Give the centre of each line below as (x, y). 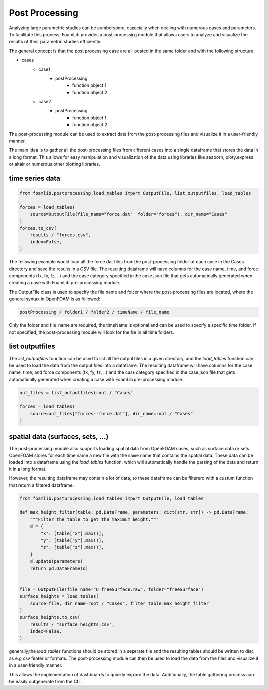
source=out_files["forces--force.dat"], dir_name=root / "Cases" (112, 413)
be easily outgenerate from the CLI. (46, 682)
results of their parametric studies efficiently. (55, 42)
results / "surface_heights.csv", (72, 624)
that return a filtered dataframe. (42, 485)
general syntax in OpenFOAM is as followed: (55, 299)
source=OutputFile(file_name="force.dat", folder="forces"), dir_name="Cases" (129, 214)
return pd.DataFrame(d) (59, 568)
